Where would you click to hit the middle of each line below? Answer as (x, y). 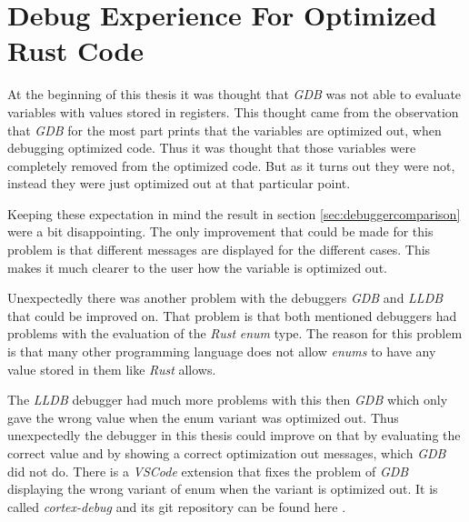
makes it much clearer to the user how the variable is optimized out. (197, 267)
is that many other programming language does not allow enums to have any (222, 351)
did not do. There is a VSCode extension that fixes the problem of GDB (208, 471)
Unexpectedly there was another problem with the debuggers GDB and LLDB (225, 298)
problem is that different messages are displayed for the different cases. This (219, 250)
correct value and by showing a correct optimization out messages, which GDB (227, 453)
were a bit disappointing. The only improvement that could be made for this (220, 231)
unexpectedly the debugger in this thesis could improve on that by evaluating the (234, 435)
